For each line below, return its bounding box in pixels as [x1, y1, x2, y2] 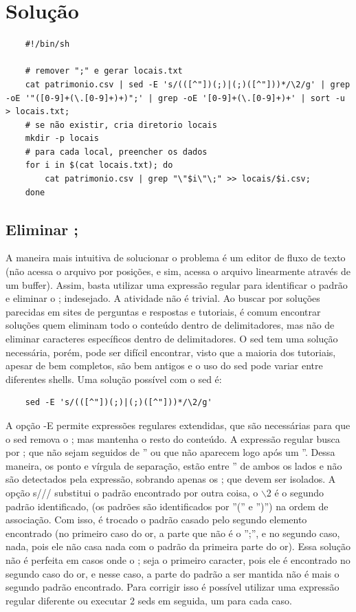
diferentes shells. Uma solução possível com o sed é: [5, 371, 222, 386]
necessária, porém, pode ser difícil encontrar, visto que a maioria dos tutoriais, [5, 345, 336, 359]
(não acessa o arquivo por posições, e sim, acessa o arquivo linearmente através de [5, 264, 351, 278]
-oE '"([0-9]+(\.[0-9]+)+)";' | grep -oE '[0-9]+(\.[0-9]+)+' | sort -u [5, 93, 345, 103]
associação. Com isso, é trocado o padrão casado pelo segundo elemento [5, 512, 307, 527]
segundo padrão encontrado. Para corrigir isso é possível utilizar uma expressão [5, 580, 340, 594]
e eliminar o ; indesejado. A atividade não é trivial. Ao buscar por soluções [5, 291, 320, 305]
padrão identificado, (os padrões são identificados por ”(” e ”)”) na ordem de [5, 499, 329, 513]
